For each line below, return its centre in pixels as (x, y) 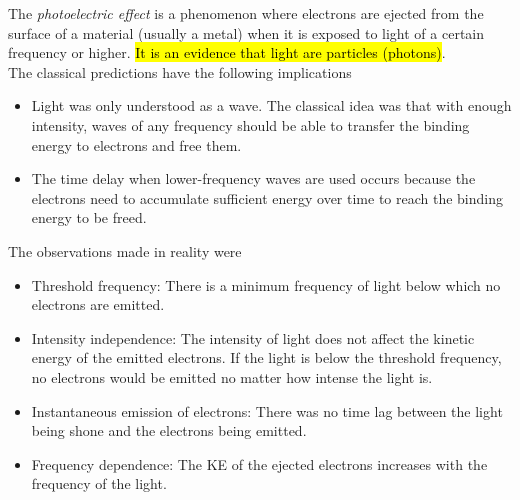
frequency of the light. (99, 483)
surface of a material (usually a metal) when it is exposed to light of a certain (246, 32)
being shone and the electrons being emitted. (169, 430)
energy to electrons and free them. (136, 144)
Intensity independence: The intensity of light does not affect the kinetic (253, 337)
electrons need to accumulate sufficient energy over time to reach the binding (267, 197)
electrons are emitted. (98, 304)
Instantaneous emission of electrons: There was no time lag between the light (267, 410)
